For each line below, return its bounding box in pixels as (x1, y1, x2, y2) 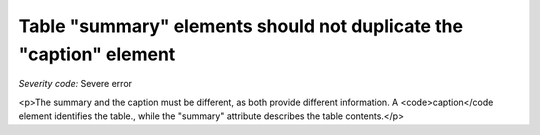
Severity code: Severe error (18, 78, 133, 90)
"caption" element (18, 43, 176, 65)
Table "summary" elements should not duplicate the (18, 15, 464, 37)
